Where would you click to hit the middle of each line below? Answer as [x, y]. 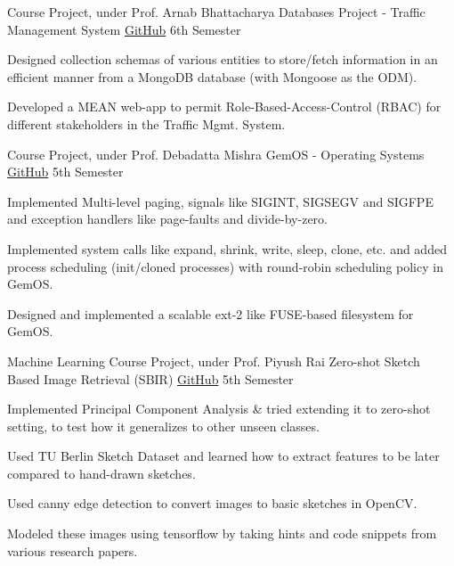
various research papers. [73, 550]
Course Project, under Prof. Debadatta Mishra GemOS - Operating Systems [216, 154]
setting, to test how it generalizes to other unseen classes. [163, 426]
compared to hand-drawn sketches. [101, 473]
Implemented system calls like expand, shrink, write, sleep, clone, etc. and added [227, 248]
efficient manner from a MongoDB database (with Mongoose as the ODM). [212, 76]
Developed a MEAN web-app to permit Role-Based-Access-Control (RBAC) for [224, 107]
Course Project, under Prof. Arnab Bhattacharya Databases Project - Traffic [216, 12]
